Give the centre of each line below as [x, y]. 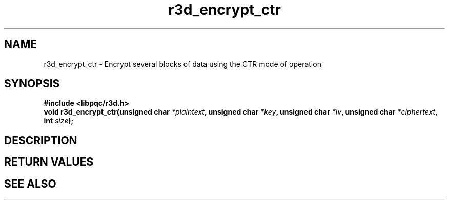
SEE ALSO [30, 184]
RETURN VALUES [49, 162]
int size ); [59, 121]
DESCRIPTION [41, 140]
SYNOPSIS [32, 84]
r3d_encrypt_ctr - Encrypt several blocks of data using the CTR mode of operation [182, 64]
